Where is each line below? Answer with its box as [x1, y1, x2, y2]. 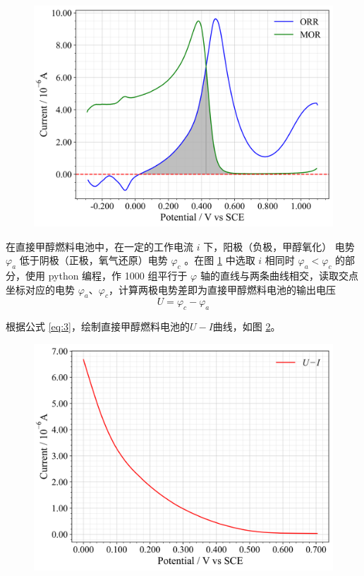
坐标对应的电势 [6, 282, 75, 296]
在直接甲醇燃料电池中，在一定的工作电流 [6, 239, 193, 253]
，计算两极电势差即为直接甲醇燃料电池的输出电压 [108, 282, 336, 296]
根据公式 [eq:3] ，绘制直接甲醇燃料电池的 [6, 319, 190, 334]
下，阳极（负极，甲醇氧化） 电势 [203, 239, 355, 253]
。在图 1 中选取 [184, 253, 255, 268]
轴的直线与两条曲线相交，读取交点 [200, 268, 358, 283]
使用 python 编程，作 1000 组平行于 [25, 268, 188, 283]
